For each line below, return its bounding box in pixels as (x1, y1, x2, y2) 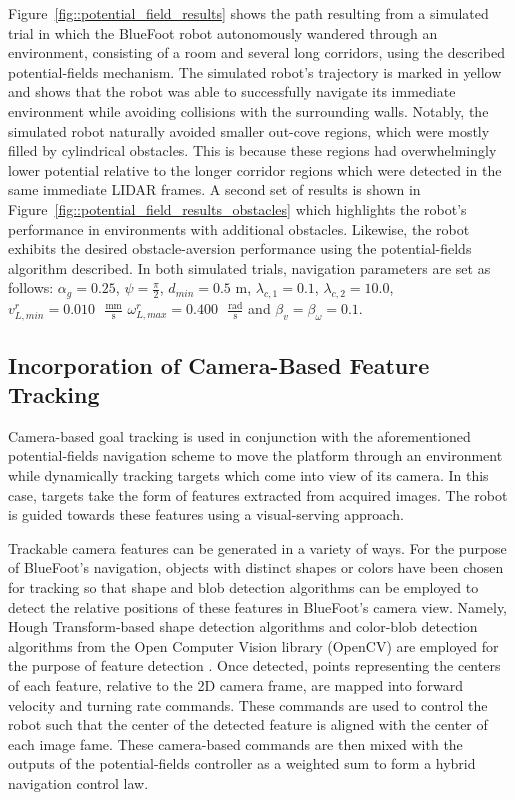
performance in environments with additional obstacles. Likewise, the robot (8, 218, 470, 239)
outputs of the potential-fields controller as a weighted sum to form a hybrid (8, 753, 476, 774)
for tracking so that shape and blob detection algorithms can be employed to (8, 577, 479, 598)
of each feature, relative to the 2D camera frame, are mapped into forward (8, 674, 464, 695)
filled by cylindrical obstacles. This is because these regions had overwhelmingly (8, 140, 497, 161)
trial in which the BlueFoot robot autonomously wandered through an (8, 22, 438, 43)
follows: (8, 277, 54, 298)
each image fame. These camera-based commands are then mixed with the (8, 733, 463, 754)
